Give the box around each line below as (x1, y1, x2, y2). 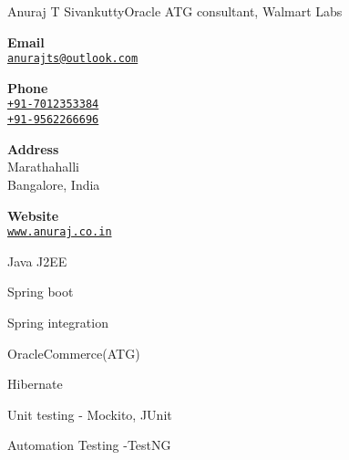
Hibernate (7, 374, 63, 393)
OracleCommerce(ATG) (7, 343, 140, 362)
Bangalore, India (7, 174, 100, 193)
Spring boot (7, 282, 74, 301)
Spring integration (7, 312, 108, 331)
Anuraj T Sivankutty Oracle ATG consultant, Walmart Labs (7, 2, 343, 20)
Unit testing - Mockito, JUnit (7, 404, 172, 423)
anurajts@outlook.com (7, 52, 139, 66)
